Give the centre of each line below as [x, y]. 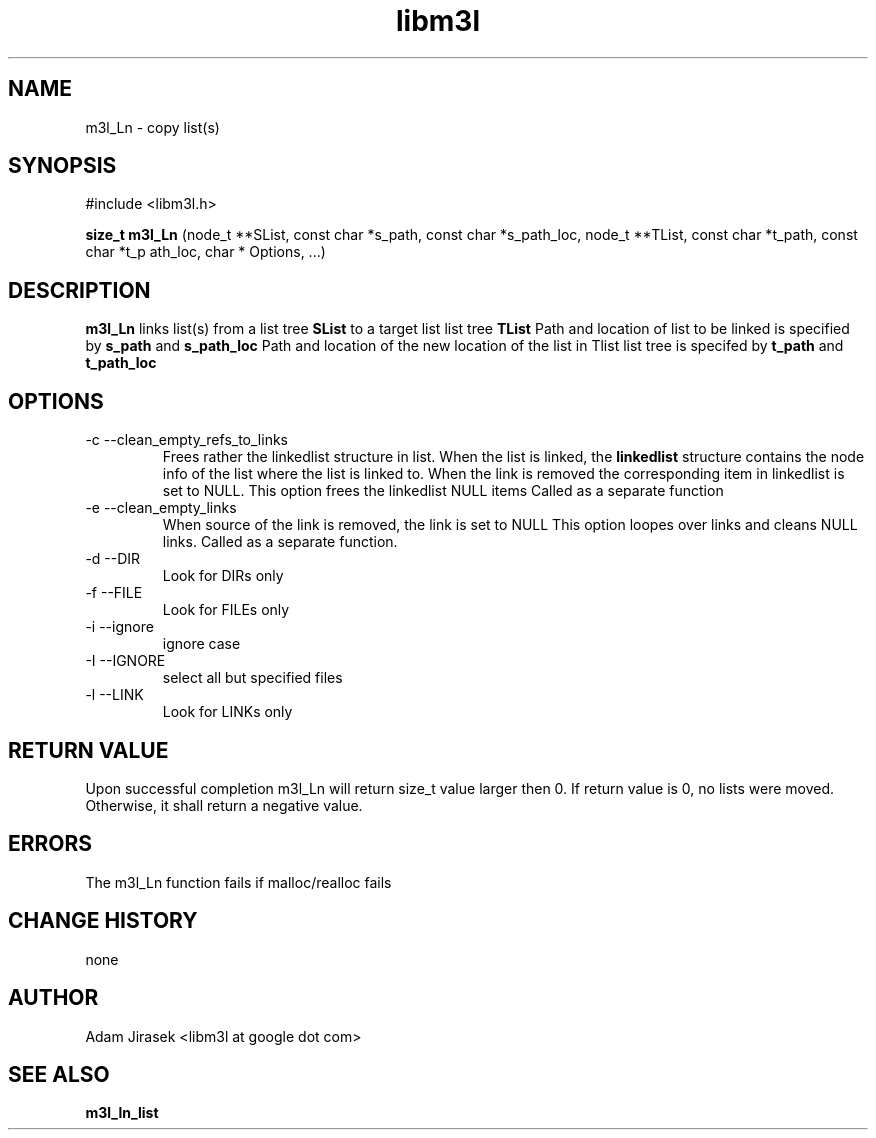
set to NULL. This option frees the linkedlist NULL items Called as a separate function [443, 491]
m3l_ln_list [122, 1113]
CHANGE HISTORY [103, 921]
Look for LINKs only [227, 712]
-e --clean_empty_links [161, 508]
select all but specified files [252, 678]
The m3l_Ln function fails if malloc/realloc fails [238, 882]
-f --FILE [114, 593]
